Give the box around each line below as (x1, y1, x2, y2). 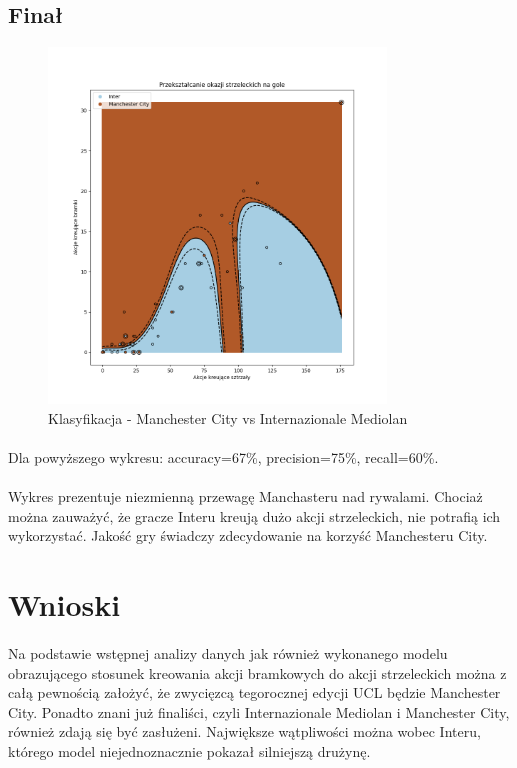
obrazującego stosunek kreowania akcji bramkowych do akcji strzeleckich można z (8, 662, 507, 683)
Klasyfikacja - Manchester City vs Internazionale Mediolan (48, 407, 408, 428)
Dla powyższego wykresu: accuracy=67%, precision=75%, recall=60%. (8, 446, 439, 467)
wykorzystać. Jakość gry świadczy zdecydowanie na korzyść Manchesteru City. (8, 525, 488, 546)
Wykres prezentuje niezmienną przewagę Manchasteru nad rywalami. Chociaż (8, 486, 483, 507)
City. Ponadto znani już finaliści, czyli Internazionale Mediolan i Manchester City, (8, 701, 510, 722)
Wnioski (8, 584, 121, 625)
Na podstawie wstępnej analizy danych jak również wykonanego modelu (8, 642, 448, 663)
